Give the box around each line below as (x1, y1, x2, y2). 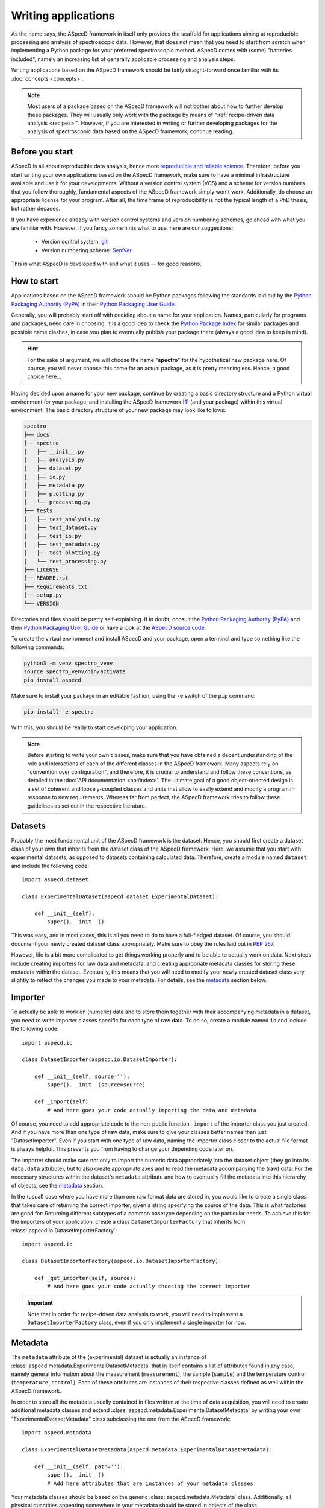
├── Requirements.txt (23, 583, 88, 590)
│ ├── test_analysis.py (23, 516, 101, 522)
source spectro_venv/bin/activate (23, 668, 126, 675)
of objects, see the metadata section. (11, 1182, 104, 1189)
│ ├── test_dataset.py (23, 524, 97, 531)
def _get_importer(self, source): (34, 1275, 137, 1281)
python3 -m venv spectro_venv (23, 659, 113, 667)
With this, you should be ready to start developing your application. (11, 724, 178, 731)
